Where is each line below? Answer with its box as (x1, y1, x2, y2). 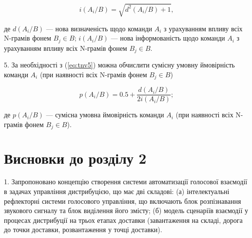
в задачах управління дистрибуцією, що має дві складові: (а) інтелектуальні (4, 186, 230, 196)
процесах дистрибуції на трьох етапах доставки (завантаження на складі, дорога (4, 215, 243, 225)
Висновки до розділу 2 (4, 148, 147, 168)
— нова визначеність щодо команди (46, 23, 153, 33)
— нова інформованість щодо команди (111, 33, 225, 43)
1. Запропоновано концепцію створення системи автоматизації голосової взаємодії (4, 176, 248, 187)
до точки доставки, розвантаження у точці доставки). (4, 224, 162, 235)
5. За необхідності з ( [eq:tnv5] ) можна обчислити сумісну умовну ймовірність (4, 60, 235, 70)
